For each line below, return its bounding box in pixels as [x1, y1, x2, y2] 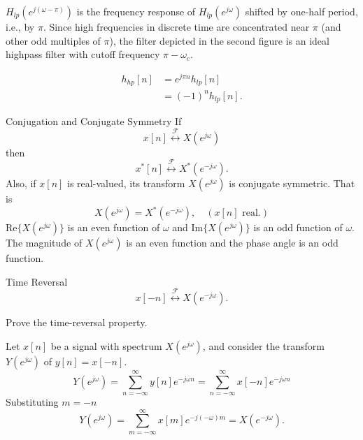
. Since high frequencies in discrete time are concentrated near [43, 20, 310, 34]
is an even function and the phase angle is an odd [126, 235, 339, 250]
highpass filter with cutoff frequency [6, 47, 160, 61]
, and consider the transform [202, 338, 325, 353]
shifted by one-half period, [245, 4, 358, 18]
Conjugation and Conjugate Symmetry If [6, 114, 182, 129]
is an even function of [67, 220, 160, 235]
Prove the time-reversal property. [6, 315, 148, 330]
